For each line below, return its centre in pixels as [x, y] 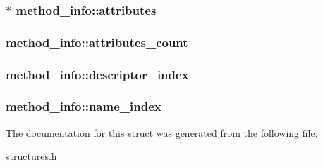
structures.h [31, 156]
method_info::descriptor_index [97, 74]
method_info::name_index [84, 106]
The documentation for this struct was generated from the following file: [162, 132]
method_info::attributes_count [97, 42]
